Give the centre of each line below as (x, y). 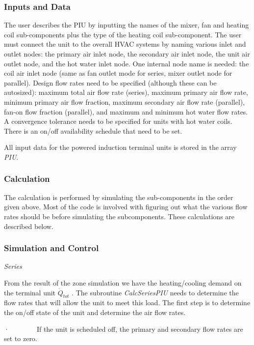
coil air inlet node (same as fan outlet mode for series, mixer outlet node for (118, 73)
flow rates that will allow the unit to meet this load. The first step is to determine (127, 302)
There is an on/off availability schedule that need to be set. (93, 130)
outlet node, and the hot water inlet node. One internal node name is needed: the (127, 63)
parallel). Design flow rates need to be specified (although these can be (110, 82)
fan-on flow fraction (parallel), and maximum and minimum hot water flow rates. (126, 111)
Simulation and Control (51, 248)
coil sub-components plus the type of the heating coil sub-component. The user (123, 34)
